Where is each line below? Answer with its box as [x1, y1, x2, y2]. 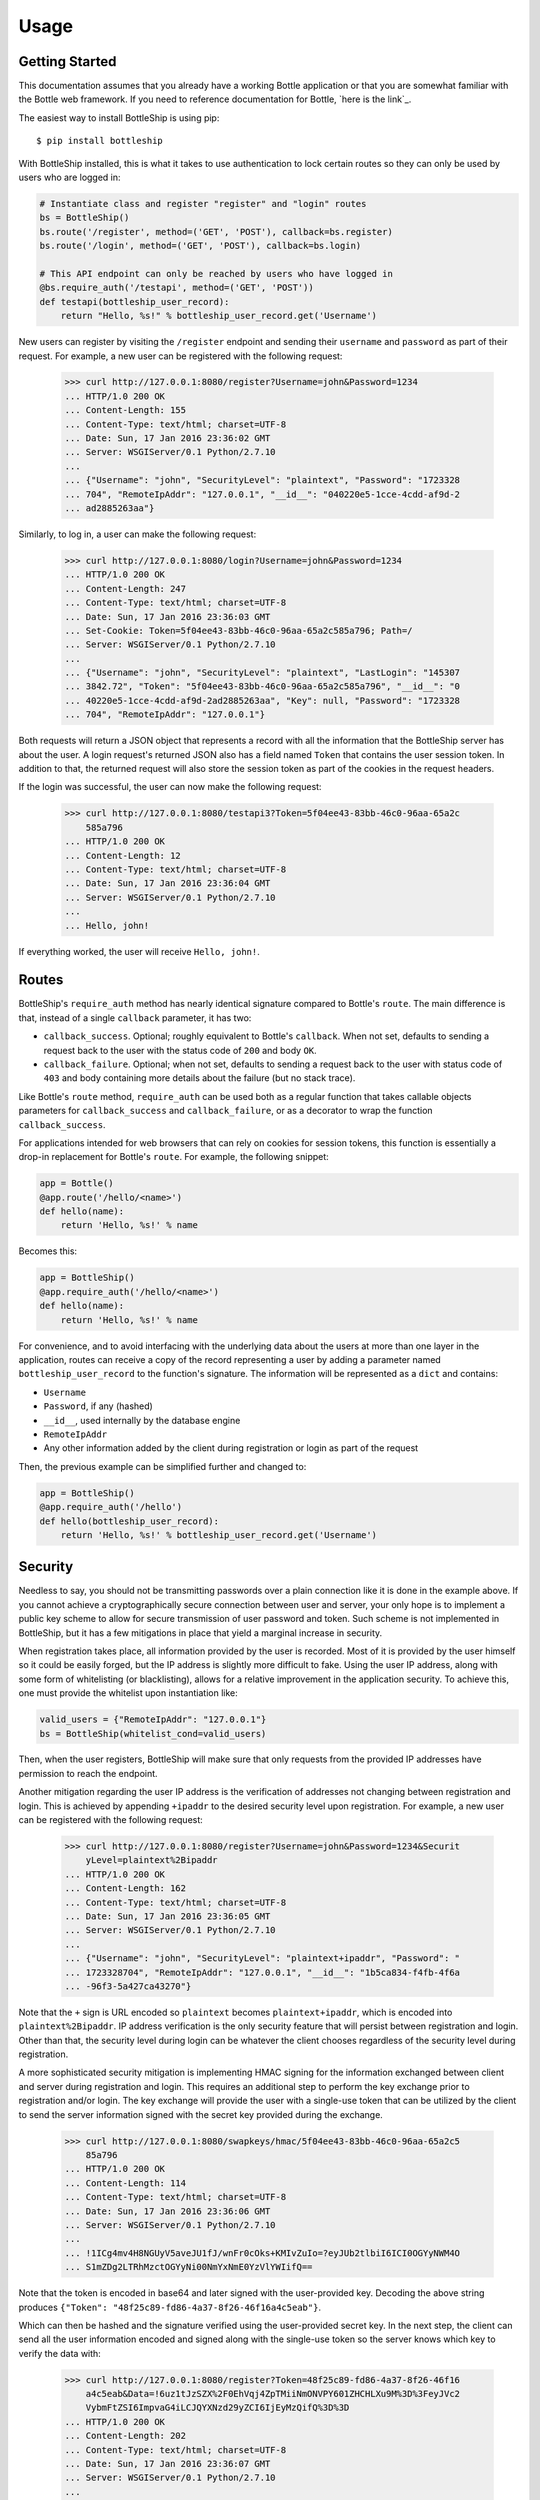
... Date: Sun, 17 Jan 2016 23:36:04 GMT [64, 878, 271, 889]
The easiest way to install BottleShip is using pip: [18, 111, 220, 124]
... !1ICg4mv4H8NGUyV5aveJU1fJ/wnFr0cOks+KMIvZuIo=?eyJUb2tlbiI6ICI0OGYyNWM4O [64, 2247, 460, 2259]
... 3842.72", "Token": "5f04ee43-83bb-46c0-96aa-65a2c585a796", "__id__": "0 [64, 681, 460, 692]
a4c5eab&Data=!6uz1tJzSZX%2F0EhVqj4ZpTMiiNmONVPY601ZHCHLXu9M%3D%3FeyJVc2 [85, 2388, 460, 2400]
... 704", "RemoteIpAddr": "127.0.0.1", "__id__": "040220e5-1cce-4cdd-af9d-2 [64, 488, 460, 500]
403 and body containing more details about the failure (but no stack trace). [43, 1072, 356, 1084]
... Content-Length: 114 [64, 2177, 187, 2189]
